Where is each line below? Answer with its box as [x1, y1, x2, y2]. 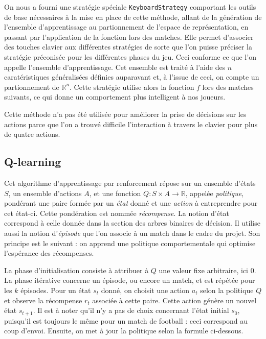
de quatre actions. [4, 129, 60, 139]
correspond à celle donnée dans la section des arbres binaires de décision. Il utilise [4, 217, 260, 228]
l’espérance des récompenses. [4, 248, 94, 258]
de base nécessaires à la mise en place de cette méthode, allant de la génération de [4, 11, 262, 22]
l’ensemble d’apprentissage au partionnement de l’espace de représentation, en [4, 21, 249, 32]
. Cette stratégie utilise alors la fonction [70, 81, 194, 92]
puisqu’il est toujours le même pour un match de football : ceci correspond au [4, 315, 248, 326]
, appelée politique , [185, 187, 244, 198]
